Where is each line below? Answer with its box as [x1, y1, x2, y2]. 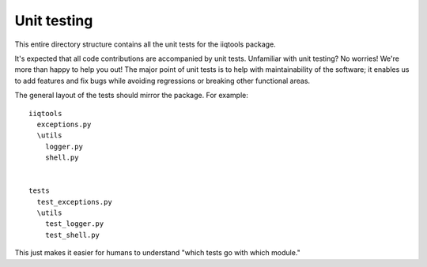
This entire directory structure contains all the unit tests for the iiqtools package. [14, 39, 276, 49]
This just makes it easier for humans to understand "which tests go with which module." [14, 248, 300, 258]
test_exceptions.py [36, 197, 112, 206]
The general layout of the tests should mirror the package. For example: [14, 91, 249, 100]
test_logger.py [44, 220, 104, 228]
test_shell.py [44, 230, 100, 239]
